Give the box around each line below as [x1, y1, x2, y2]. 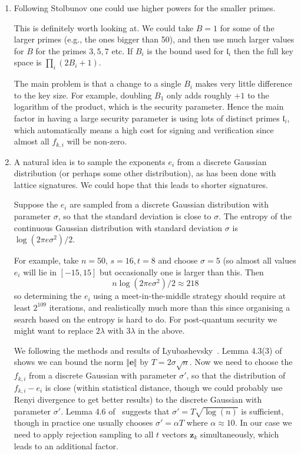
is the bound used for [147, 44, 224, 57]
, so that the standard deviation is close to [58, 209, 211, 222]
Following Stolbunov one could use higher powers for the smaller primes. [14, 2, 276, 14]
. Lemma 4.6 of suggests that [61, 404, 170, 417]
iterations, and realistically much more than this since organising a [49, 301, 290, 313]
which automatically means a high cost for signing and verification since [14, 123, 274, 136]
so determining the [14, 289, 82, 302]
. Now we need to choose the [189, 356, 293, 368]
